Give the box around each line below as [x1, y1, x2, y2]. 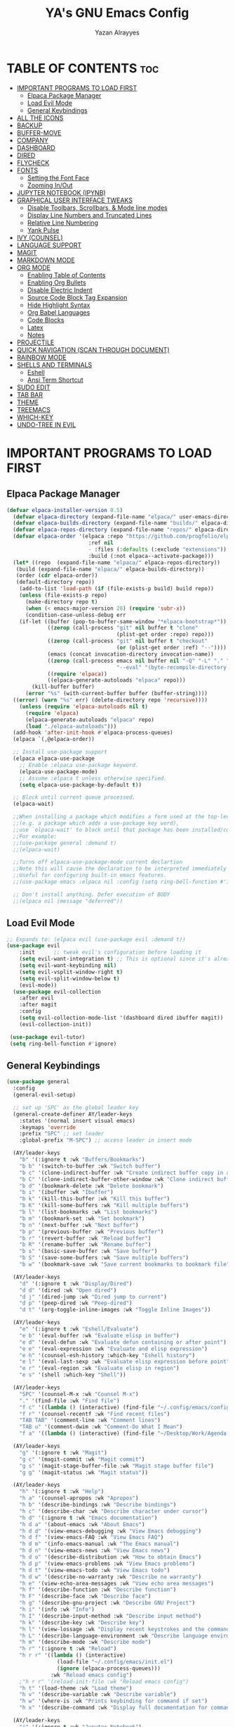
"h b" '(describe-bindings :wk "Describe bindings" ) [19, 1502, 177, 1509]
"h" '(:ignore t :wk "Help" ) [19, 1488, 105, 1495]
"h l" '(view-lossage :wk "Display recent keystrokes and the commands [19, 1626, 233, 1633]
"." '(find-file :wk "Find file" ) [19, 1397, 120, 1404]
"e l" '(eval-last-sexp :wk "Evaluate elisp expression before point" [19, 1358, 230, 1366]
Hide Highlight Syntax [27, 301, 90, 309]
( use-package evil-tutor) [9, 1033, 86, 1040]
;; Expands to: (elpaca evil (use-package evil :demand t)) [6, 935, 187, 943]
